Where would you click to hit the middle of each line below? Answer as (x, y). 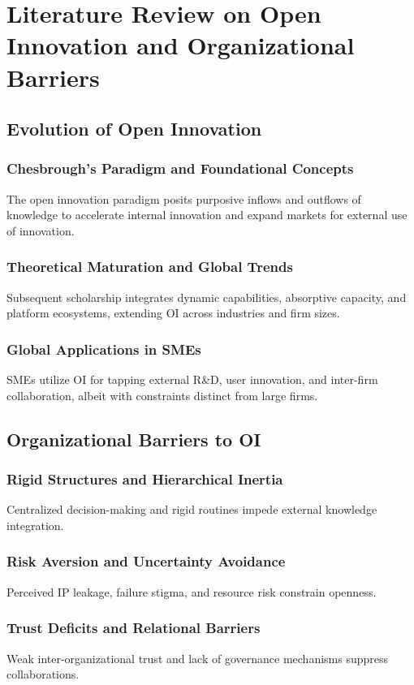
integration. (35, 525)
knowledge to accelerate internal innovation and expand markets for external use (207, 215)
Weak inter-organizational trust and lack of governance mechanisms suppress (198, 658)
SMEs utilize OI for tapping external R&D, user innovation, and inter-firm (192, 379)
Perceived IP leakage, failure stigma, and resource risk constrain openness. (192, 591)
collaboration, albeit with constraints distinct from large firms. (162, 395)
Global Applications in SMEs (104, 349)
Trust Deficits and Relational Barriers (134, 628)
